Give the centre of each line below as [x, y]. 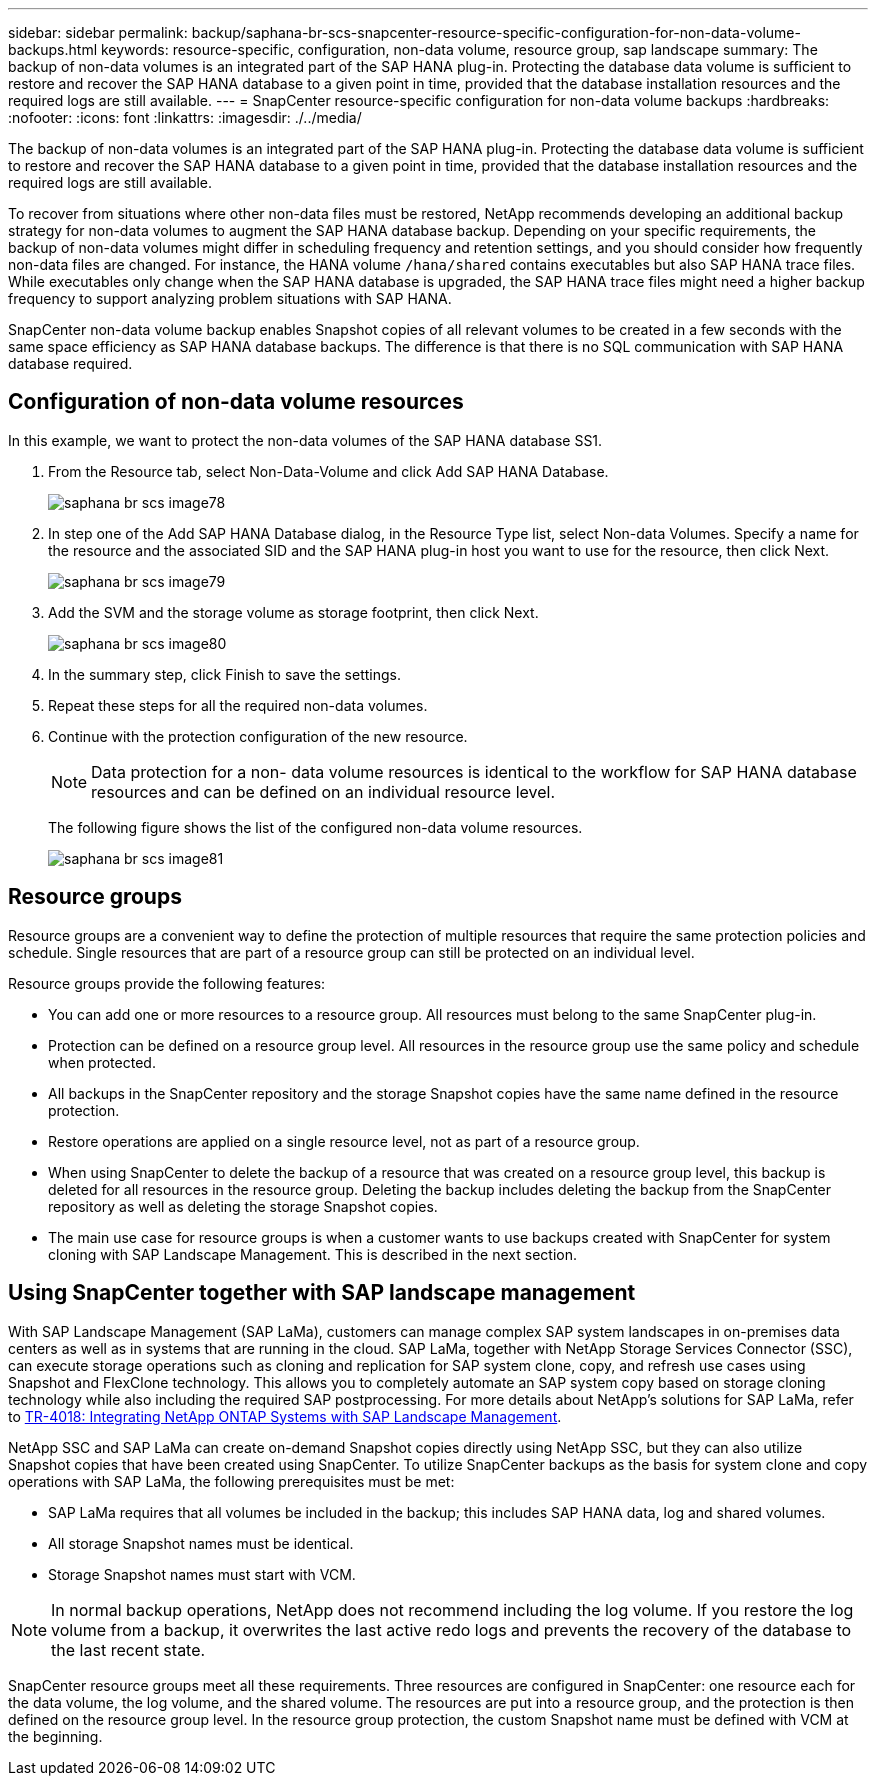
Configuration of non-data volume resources [236, 402]
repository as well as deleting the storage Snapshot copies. [243, 1206]
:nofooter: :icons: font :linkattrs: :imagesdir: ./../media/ [185, 117]
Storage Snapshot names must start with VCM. [202, 1574]
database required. [70, 363]
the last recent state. [128, 1649]
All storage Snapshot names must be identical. [201, 1543]
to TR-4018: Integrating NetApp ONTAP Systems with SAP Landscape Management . [285, 1416]
